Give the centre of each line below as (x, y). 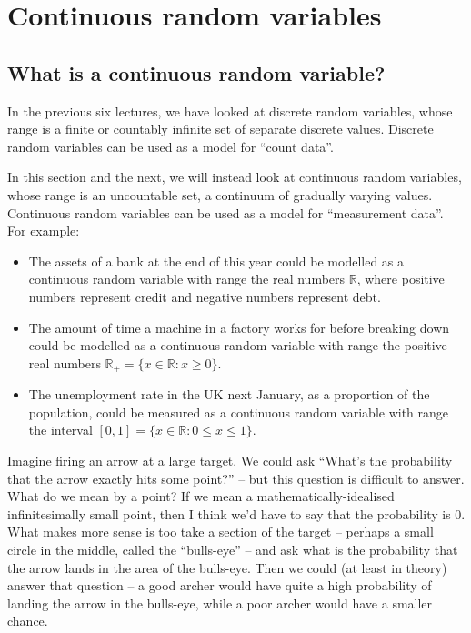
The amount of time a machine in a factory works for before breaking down (239, 327)
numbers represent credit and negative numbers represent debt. (205, 296)
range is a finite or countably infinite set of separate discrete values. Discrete (220, 129)
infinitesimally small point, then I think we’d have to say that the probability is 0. (236, 513)
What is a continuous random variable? (196, 72)
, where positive (401, 279)
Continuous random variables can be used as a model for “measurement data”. (225, 212)
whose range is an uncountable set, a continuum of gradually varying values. (220, 194)
